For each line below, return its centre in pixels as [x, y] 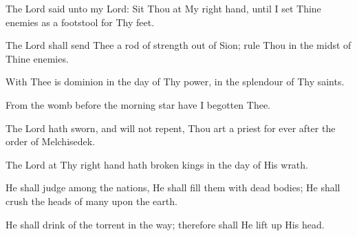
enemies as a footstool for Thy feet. [80, 22]
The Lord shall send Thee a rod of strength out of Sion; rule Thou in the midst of [178, 45]
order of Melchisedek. [51, 141]
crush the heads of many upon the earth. [91, 201]
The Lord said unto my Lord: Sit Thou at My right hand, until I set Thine [163, 8]
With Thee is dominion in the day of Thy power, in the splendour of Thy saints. [175, 82]
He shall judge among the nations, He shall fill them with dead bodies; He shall [173, 187]
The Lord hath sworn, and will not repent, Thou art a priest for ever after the [171, 128]
